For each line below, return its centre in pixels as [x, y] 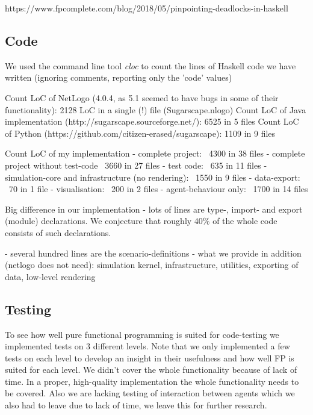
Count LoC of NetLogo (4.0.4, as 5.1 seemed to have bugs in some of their [142, 97]
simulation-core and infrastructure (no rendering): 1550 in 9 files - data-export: [153, 177]
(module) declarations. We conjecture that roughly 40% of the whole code [141, 221]
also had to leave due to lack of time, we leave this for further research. [136, 405]
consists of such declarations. [58, 232]
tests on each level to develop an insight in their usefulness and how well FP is [150, 357]
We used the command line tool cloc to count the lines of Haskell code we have [150, 65]
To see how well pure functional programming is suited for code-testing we [142, 334]
